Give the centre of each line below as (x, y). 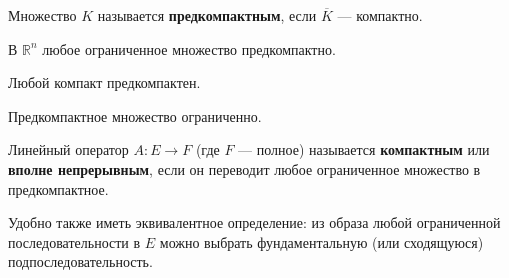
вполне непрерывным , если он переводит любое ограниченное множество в (244, 168)
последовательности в (74, 241)
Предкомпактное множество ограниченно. (135, 115)
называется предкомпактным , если (207, 15)
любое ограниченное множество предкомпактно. (189, 48)
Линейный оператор (68, 149)
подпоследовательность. (80, 261)
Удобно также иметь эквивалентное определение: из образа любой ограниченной (254, 222)
